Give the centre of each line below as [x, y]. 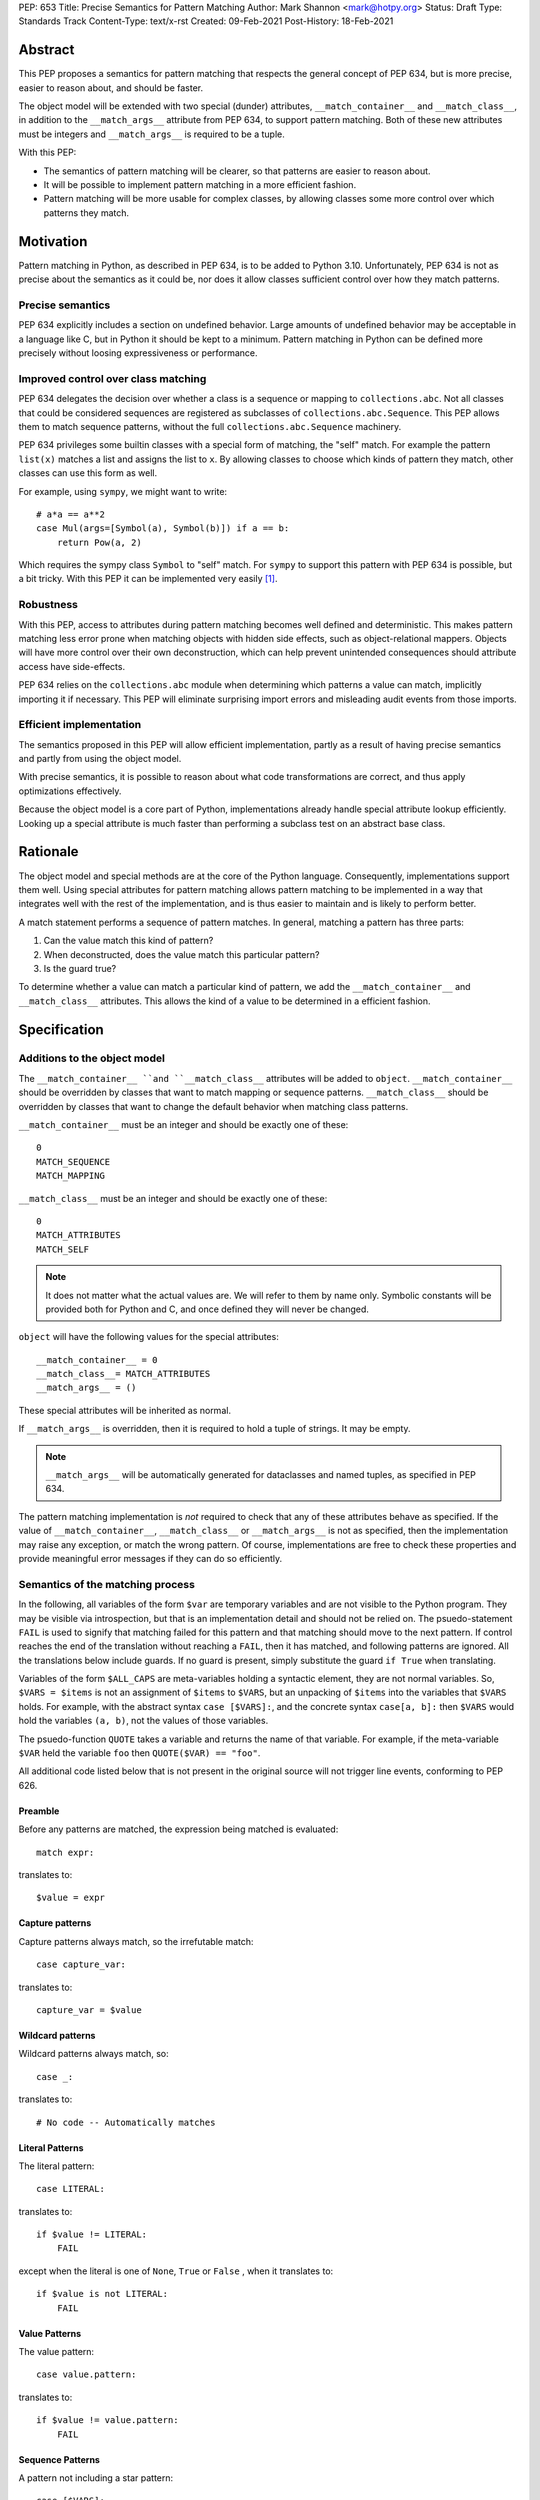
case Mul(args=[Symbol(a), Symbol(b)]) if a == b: [163, 528]
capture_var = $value [89, 2009]
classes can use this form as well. [88, 473]
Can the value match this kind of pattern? [128, 941]
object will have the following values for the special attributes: [148, 1337]
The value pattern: [56, 2352]
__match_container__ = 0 [97, 1359]
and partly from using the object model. [100, 759]
